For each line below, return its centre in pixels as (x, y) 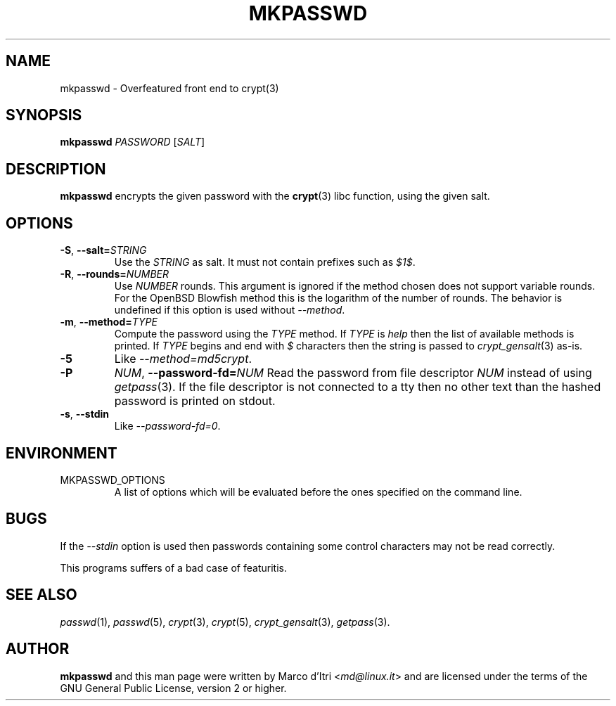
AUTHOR (38, 649)
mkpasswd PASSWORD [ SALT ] (133, 142)
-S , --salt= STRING (103, 250)
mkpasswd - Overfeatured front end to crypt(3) (169, 88)
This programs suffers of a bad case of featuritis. (173, 567)
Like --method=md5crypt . (183, 359)
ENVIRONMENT (62, 453)
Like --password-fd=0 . (167, 426)
